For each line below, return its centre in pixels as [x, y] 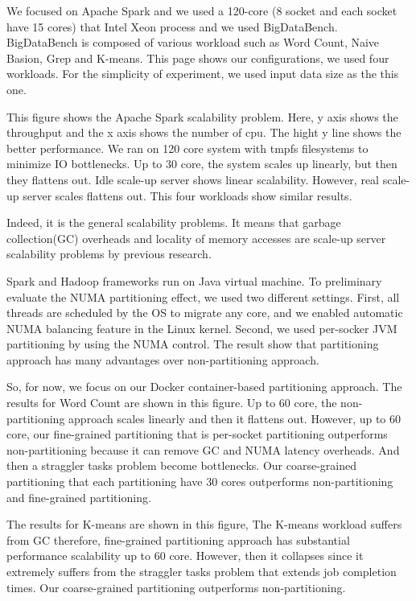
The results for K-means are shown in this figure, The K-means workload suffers [204, 524]
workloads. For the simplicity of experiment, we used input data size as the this [203, 74]
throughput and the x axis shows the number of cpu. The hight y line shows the [204, 132]
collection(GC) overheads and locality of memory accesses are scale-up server [196, 238]
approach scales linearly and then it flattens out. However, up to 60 [235, 418]
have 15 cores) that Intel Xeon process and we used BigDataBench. [172, 26]
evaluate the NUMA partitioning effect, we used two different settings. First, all [203, 296]
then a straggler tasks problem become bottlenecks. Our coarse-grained [181, 465]
